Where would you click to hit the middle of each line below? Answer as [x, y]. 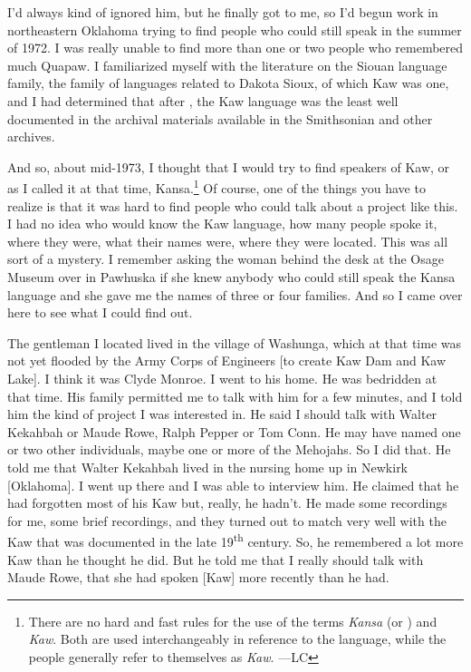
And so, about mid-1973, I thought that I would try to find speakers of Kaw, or [229, 166]
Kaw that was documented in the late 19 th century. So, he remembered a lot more [235, 540]
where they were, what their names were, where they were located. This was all [228, 241]
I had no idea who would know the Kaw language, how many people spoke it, [222, 224]
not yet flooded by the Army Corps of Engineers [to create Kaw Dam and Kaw [227, 360]
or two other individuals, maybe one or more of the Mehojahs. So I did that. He [229, 449]
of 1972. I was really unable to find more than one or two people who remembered [235, 48]
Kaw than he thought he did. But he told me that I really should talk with [216, 559]
